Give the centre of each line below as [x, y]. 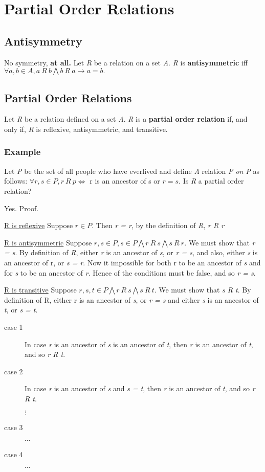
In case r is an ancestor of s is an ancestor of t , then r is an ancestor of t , [139, 344]
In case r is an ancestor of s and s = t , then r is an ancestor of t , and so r [140, 388]
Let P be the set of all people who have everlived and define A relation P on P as [132, 171]
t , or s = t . [21, 310]
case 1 [14, 327]
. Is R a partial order [211, 181]
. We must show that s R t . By [203, 290]
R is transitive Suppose [40, 290]
